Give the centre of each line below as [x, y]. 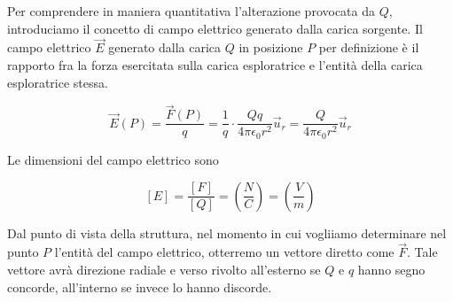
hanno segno [391, 269]
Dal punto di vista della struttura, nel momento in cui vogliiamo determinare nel [227, 232]
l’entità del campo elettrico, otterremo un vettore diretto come [224, 252]
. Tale [422, 252]
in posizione [271, 47]
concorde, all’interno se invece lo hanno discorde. [140, 287]
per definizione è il [369, 47]
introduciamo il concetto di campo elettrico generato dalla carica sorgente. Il [215, 28]
